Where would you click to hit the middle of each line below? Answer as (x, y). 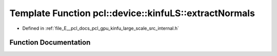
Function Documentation (50, 43)
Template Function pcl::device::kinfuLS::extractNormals (132, 13)
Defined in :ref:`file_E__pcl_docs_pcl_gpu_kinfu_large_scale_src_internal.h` (101, 28)
